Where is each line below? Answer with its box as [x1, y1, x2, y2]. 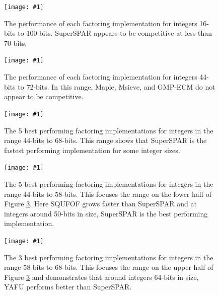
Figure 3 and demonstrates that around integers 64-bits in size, [4, 271, 199, 282]
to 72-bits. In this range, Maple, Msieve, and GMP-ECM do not [18, 81, 215, 92]
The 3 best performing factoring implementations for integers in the [4, 252, 213, 262]
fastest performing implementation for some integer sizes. [4, 144, 180, 155]
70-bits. [4, 37, 27, 48]
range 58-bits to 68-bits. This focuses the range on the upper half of [4, 262, 213, 272]
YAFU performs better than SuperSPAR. [4, 281, 132, 292]
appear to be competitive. [4, 91, 84, 102]
